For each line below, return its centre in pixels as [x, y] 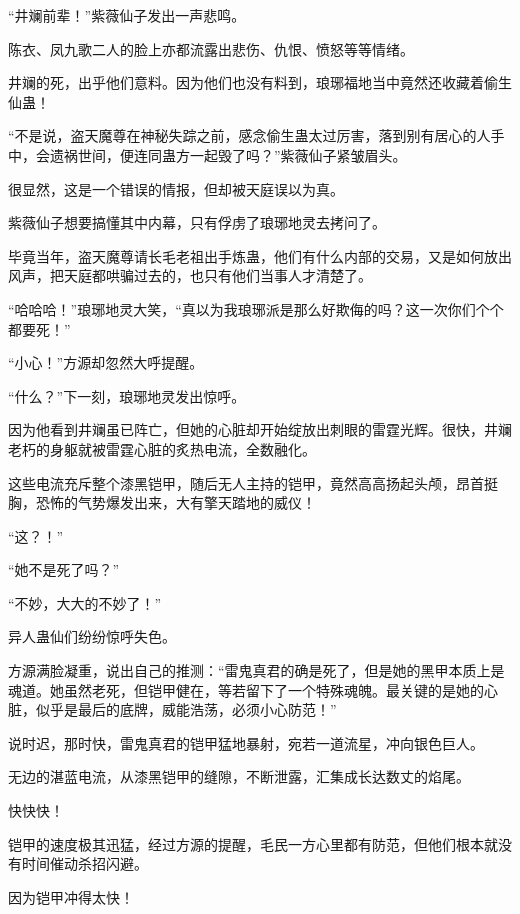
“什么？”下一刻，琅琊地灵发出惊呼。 [127, 395]
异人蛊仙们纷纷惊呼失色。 [92, 636]
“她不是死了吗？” [64, 569]
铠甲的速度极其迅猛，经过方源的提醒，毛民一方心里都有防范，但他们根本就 [253, 843]
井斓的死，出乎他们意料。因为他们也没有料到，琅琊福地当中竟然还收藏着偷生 [260, 82]
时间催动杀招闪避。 [84, 863]
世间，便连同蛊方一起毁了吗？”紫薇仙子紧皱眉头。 [242, 154]
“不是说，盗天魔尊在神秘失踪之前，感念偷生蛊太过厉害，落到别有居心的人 [249, 135]
